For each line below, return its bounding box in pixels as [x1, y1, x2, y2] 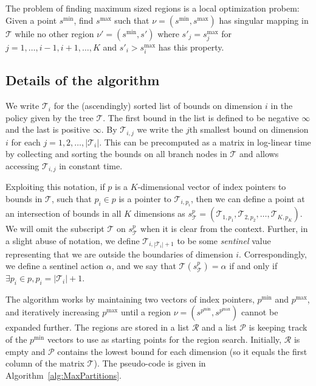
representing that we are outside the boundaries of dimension [5, 247, 233, 260]
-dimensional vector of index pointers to [137, 180, 286, 193]
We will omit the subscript [5, 222, 105, 235]
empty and [5, 345, 46, 357]
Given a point [5, 13, 57, 26]
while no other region [15, 27, 94, 40]
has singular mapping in [219, 13, 309, 26]
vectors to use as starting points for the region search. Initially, [47, 333, 282, 346]
